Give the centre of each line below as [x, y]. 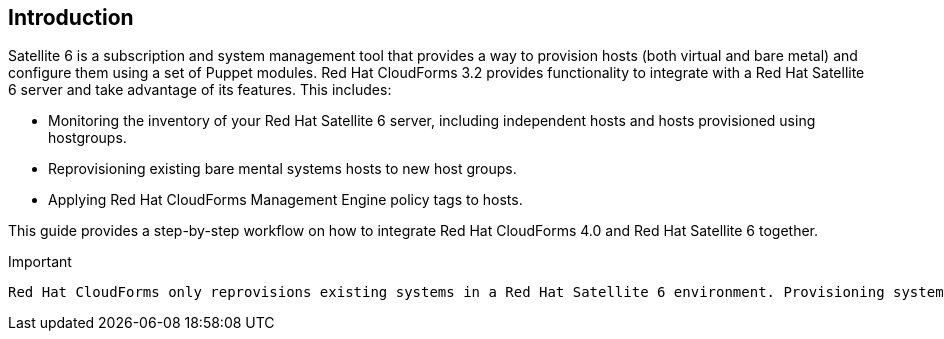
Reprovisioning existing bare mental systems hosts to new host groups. [282, 169]
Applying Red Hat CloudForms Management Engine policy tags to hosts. [285, 200]
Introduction [71, 17]
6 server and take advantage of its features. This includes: [200, 90]
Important [40, 262]
